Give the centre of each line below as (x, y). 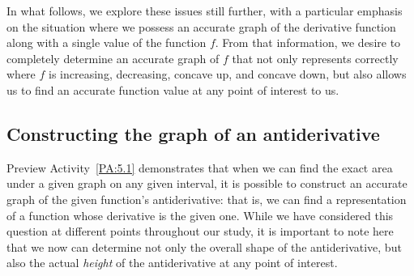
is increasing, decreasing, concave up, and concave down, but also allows (228, 74)
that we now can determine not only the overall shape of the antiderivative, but (204, 246)
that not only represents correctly (315, 58)
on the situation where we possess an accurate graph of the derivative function (201, 26)
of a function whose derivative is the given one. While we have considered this (200, 215)
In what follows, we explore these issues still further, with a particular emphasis (205, 11)
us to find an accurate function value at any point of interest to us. (173, 89)
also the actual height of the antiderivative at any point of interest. (172, 263)
